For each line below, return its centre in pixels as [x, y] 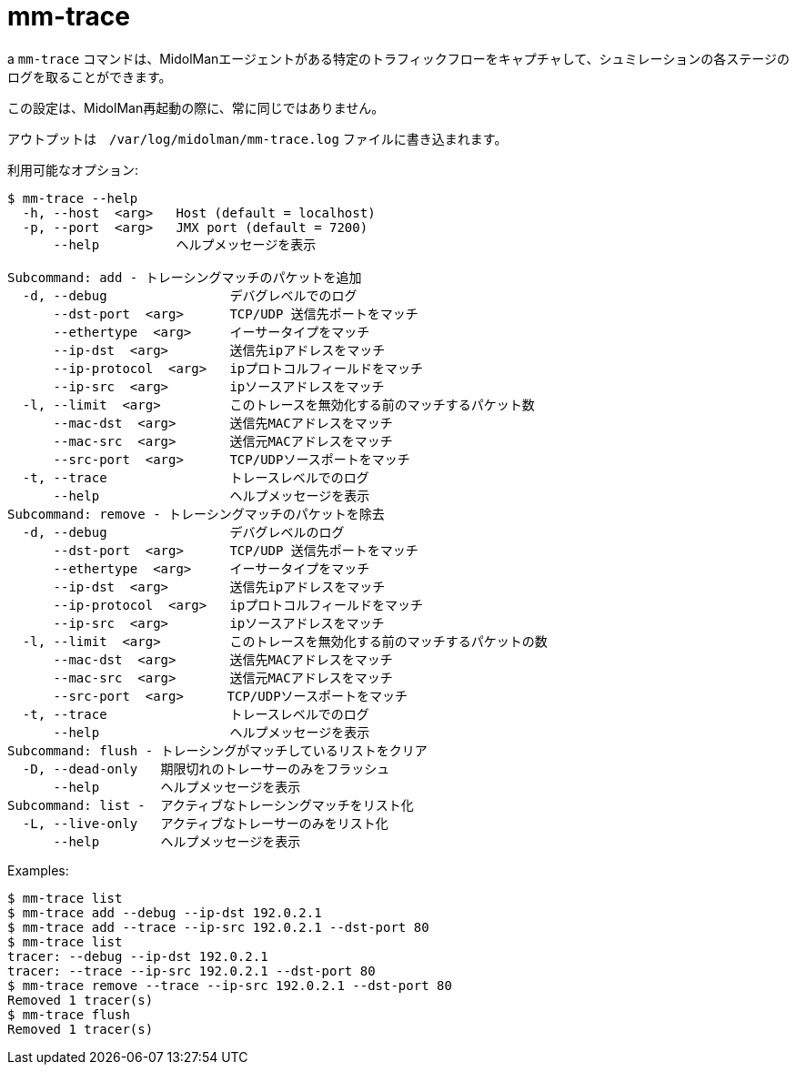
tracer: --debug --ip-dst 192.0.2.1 [138, 956]
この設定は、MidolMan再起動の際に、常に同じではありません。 [196, 107]
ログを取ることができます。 [90, 76]
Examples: [38, 870]
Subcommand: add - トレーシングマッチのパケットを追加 [185, 277]
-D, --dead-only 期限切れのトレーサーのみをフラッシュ [206, 769]
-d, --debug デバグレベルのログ [183, 532]
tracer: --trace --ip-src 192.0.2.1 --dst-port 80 [191, 971]
